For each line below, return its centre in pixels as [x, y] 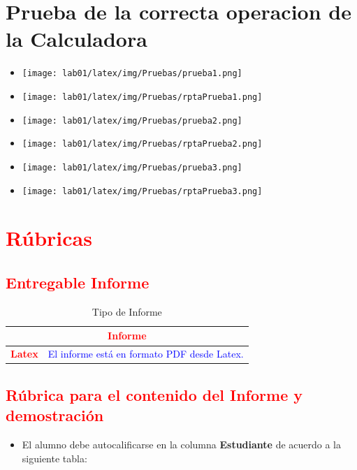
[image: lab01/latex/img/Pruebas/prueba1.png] [132, 74]
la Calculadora [76, 39]
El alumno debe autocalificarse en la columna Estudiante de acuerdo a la [182, 444]
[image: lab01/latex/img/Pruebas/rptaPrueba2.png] [142, 144]
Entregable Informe [78, 282]
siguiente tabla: [54, 458]
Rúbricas [49, 238]
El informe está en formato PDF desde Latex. [146, 354]
